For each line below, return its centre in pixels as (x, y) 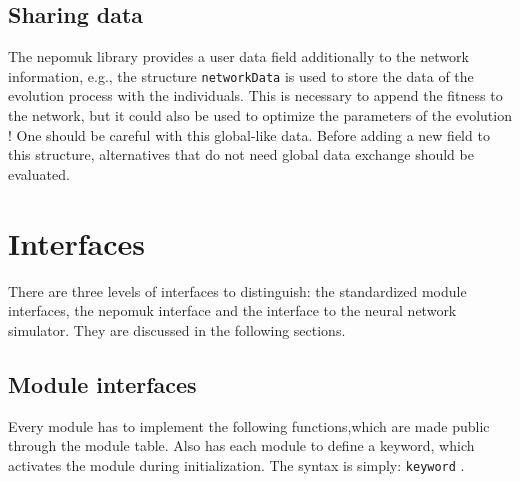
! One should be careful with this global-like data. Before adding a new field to (249, 134)
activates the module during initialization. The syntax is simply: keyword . (236, 464)
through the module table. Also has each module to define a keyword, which (241, 445)
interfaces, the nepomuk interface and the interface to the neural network (232, 310)
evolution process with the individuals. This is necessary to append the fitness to (255, 95)
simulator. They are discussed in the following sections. (177, 329)
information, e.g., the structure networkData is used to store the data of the (241, 75)
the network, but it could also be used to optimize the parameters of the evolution (260, 115)
